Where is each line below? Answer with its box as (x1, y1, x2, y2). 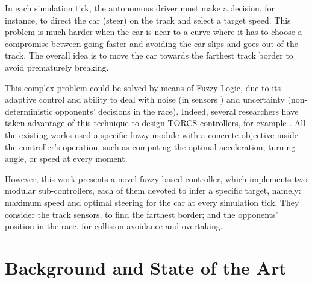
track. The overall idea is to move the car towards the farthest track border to (5, 49, 293, 62)
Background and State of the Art (5, 255, 287, 279)
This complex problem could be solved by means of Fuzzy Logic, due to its (5, 81, 281, 94)
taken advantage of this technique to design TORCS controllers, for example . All (5, 116, 306, 129)
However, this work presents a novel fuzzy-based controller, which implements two (5, 172, 308, 185)
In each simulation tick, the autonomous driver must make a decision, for (5, 2, 275, 14)
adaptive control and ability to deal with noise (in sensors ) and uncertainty (5, 93, 285, 106)
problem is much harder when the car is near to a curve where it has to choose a (5, 25, 302, 38)
